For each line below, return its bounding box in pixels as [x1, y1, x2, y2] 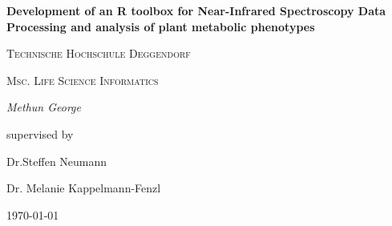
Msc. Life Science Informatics [6, 71, 159, 88]
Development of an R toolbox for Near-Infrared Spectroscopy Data [6, 2, 386, 18]
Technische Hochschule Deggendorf [6, 45, 191, 62]
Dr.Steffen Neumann [6, 152, 107, 169]
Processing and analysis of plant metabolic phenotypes [6, 18, 315, 34]
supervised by [6, 125, 74, 142]
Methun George [6, 99, 81, 115]
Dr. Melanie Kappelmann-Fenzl [6, 180, 161, 196]
